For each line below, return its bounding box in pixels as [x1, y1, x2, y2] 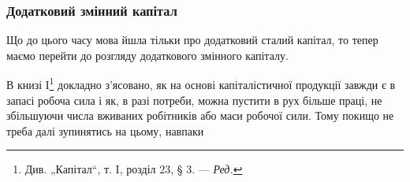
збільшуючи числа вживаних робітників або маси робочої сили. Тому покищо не [6, 107, 394, 124]
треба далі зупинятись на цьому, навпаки [6, 122, 204, 139]
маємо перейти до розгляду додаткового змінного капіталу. [6, 46, 289, 63]
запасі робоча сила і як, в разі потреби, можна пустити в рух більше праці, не [6, 91, 382, 108]
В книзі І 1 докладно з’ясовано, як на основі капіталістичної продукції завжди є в [6, 74, 396, 93]
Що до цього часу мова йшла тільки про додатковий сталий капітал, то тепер [6, 32, 378, 48]
